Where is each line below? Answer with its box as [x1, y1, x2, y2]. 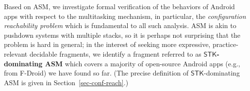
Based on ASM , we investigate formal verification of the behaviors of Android [4, 1, 235, 11]
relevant [4, 48, 28, 59]
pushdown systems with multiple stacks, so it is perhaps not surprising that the [4, 30, 241, 40]
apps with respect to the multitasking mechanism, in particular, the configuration [4, 11, 246, 21]
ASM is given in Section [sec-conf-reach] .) [4, 77, 129, 87]
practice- [212, 39, 238, 49]
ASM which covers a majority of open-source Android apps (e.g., [45, 58, 240, 68]
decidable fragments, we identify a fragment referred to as [29, 48, 201, 59]
